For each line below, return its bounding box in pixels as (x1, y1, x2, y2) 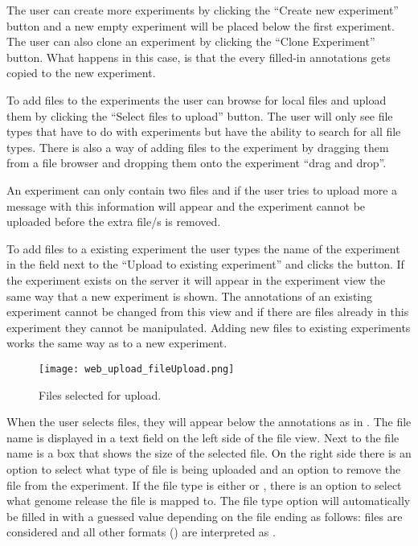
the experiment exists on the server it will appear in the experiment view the (6, 271, 386, 288)
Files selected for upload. (39, 386, 162, 403)
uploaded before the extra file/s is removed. (6, 213, 221, 230)
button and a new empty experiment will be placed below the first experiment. (6, 17, 395, 34)
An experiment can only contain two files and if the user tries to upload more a (6, 181, 398, 198)
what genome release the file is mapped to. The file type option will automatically (6, 492, 411, 509)
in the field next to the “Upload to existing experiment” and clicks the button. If (6, 256, 404, 273)
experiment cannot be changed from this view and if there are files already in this (6, 303, 409, 320)
